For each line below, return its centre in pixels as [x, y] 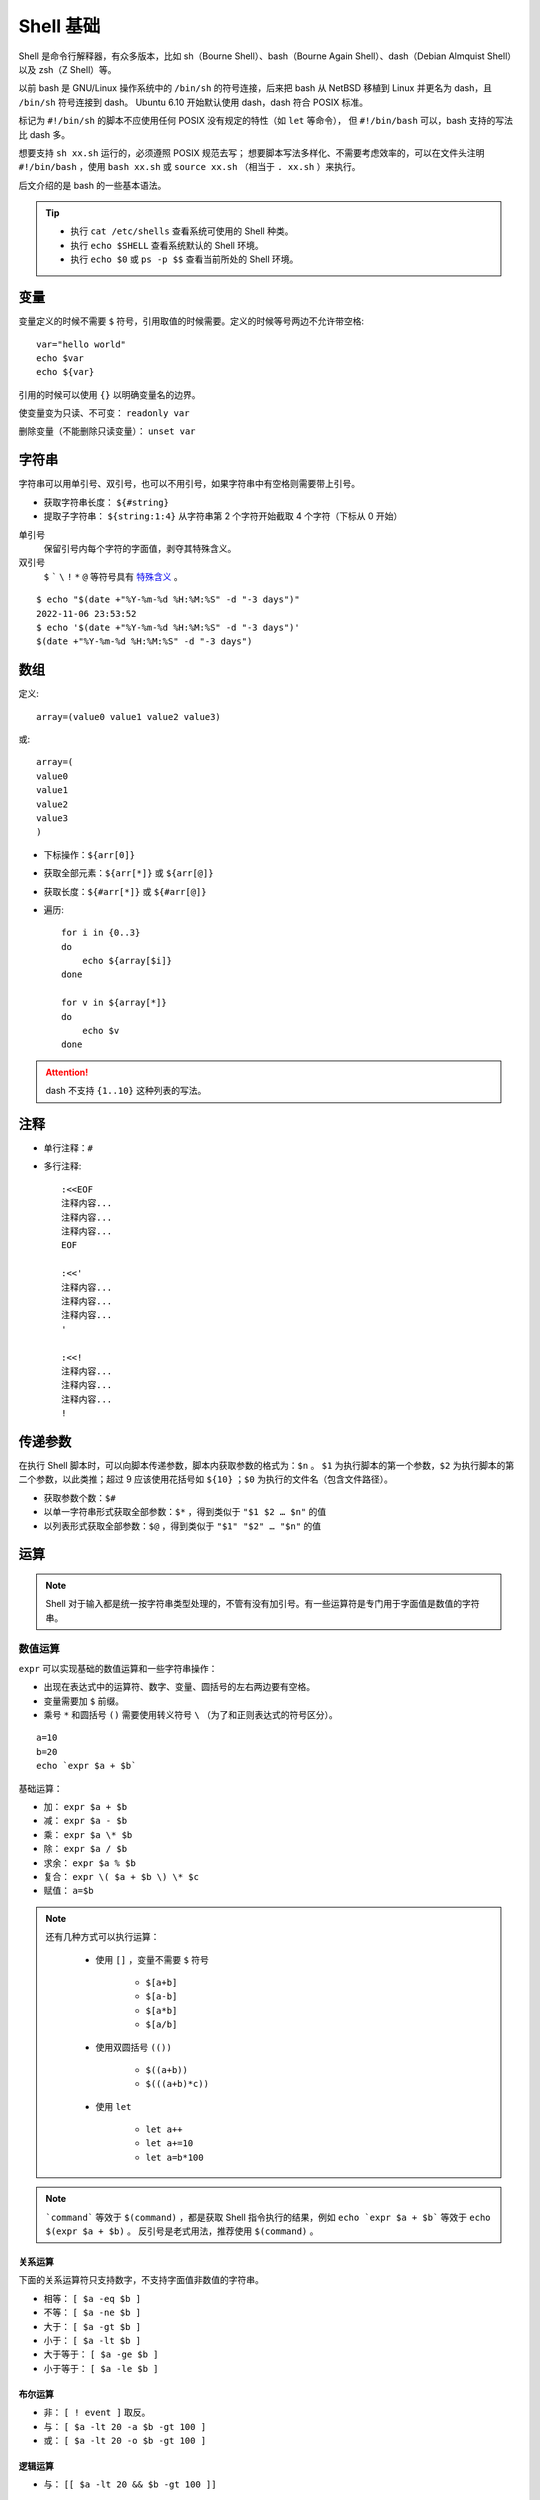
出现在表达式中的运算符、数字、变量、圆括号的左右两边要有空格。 [179, 1687]
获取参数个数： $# [79, 1497]
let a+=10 [169, 2143]
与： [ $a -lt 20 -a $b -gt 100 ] [125, 2426]
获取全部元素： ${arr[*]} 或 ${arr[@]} [128, 873]
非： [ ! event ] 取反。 [97, 2412]
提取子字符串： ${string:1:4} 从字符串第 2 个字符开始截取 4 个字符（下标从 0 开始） [223, 516]
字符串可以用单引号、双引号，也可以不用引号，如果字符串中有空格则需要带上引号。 [189, 484]
